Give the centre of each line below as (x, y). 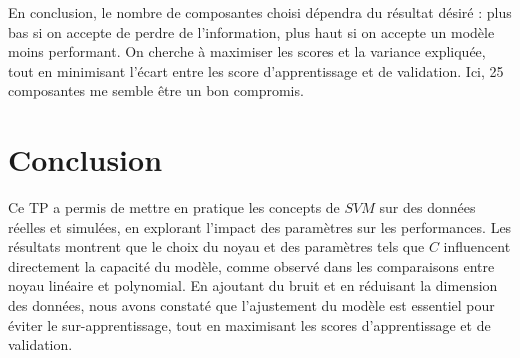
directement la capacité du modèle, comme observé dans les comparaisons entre (251, 265)
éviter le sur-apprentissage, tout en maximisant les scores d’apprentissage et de (249, 324)
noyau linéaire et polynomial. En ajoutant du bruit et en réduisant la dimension (253, 285)
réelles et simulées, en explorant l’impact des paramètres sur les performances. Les (260, 226)
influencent (477, 246)
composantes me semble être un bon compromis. (156, 90)
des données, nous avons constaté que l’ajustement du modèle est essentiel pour (251, 305)
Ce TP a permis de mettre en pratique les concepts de (174, 207)
